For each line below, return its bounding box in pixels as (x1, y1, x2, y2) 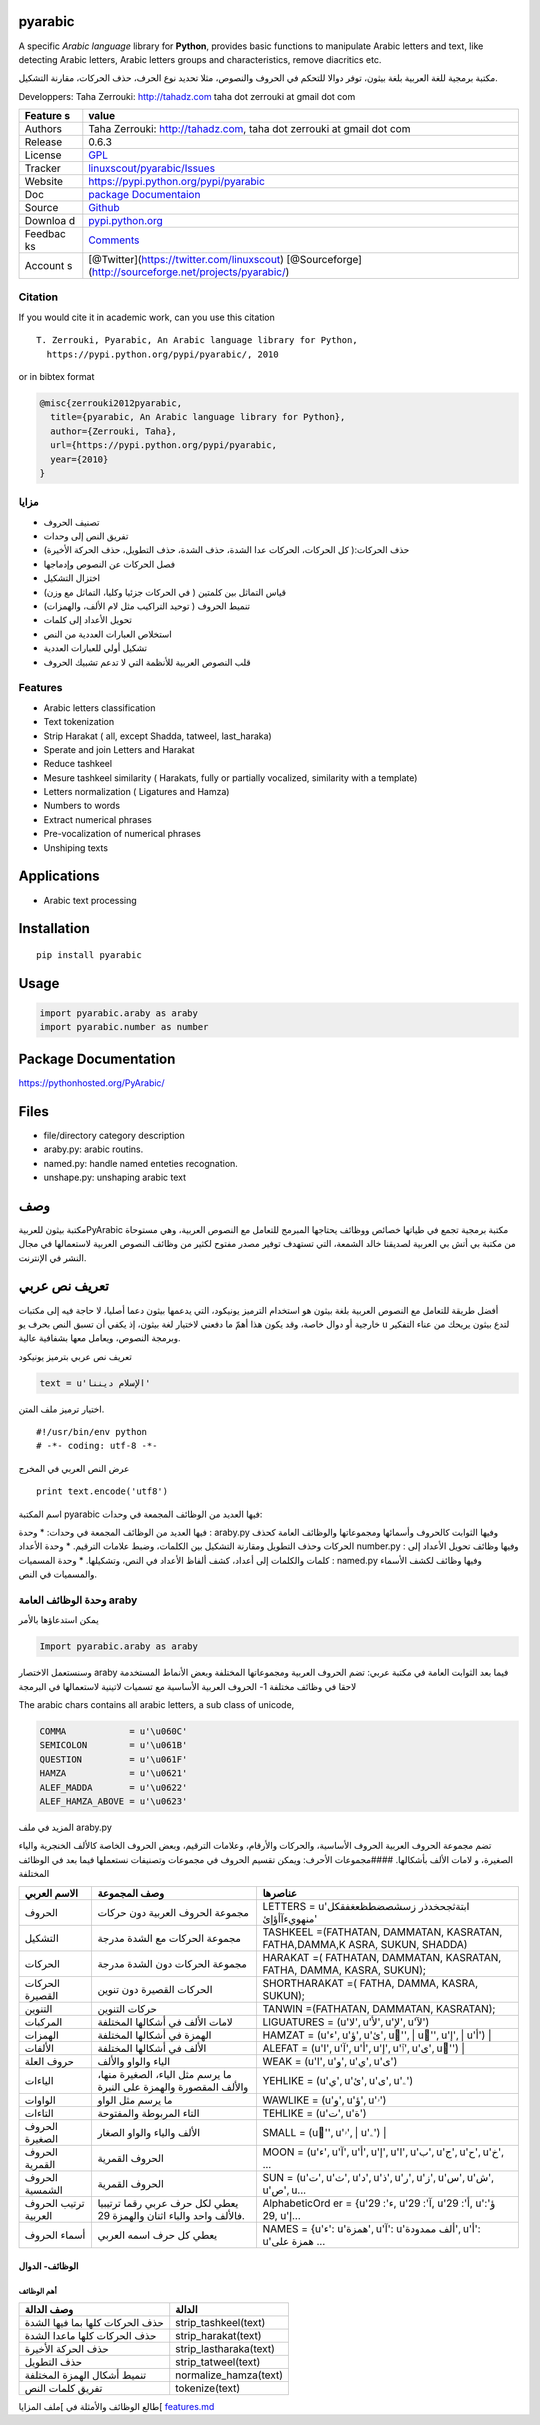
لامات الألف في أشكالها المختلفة (97, 2015, 234, 2029)
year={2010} (50, 453, 109, 465)
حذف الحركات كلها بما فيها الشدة (24, 2315, 164, 2329)
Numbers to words (43, 800, 120, 812)
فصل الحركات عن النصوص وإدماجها (43, 558, 175, 570)
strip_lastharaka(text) (175, 2341, 275, 2355)
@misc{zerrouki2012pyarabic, (39, 397, 183, 409)
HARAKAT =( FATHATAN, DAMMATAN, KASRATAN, (262, 1950, 502, 1964)
